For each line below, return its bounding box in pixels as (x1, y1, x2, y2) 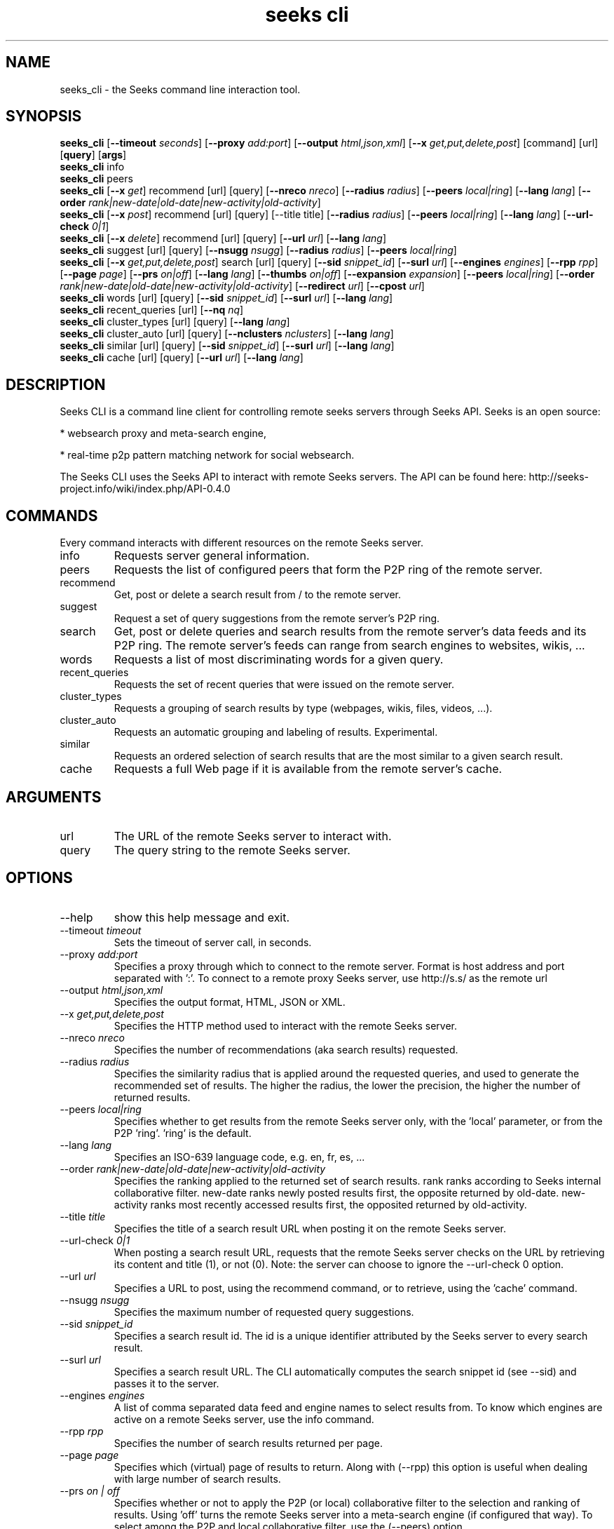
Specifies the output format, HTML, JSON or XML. (114, 995, 346, 1008)
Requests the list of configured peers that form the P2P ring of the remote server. (114, 563, 543, 577)
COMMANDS (6, 506, 98, 525)
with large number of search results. (114, 1472, 281, 1485)
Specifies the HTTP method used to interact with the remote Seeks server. (114, 1019, 458, 1032)
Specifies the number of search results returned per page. (114, 1436, 383, 1449)
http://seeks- (528, 471, 589, 483)
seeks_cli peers (60, 173, 133, 185)
